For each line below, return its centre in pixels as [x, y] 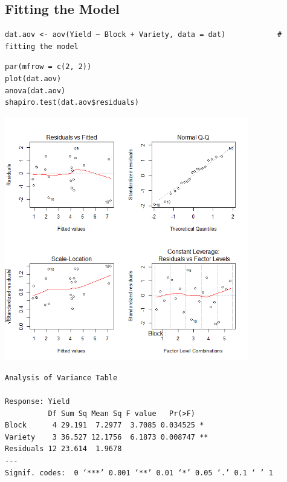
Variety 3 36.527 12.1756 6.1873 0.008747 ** [107, 437]
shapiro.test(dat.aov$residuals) [72, 103]
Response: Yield [37, 402]
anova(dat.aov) [35, 91]
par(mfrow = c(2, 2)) [48, 67]
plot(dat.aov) [33, 78]
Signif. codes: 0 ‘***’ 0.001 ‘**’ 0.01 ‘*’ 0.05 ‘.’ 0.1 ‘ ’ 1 [139, 473]
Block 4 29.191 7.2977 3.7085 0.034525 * [105, 425]
